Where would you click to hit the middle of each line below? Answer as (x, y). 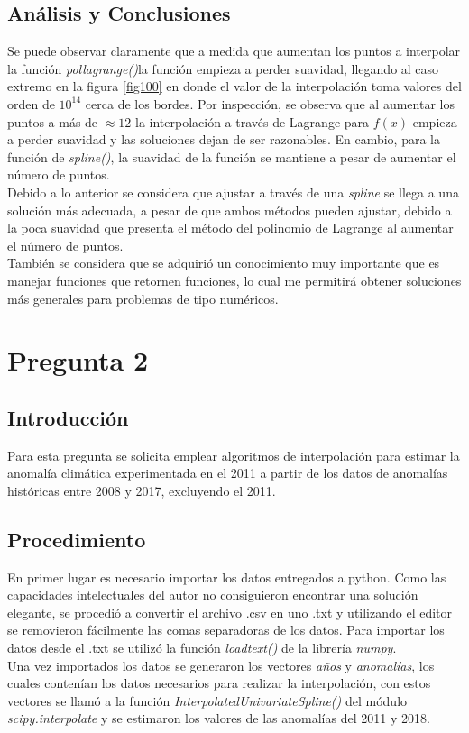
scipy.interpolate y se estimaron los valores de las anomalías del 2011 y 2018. (219, 718)
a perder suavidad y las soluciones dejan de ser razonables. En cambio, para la (224, 139)
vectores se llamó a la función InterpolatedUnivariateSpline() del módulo (207, 700)
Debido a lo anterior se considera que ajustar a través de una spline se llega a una (233, 192)
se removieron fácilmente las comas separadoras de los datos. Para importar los (226, 630)
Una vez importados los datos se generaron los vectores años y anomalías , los (221, 665)
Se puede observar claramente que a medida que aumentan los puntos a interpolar (234, 51)
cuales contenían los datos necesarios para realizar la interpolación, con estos (219, 683)
